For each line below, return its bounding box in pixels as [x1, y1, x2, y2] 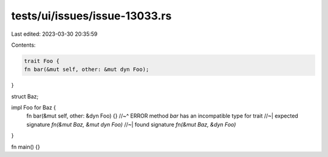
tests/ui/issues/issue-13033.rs [11, 9, 172, 22]
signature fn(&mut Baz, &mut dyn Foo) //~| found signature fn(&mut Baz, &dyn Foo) [26, 121, 236, 128]
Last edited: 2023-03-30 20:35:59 [11, 30, 98, 38]
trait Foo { [24, 58, 60, 64]
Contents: [11, 41, 36, 48]
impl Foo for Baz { [11, 104, 56, 112]
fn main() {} [11, 143, 41, 150]
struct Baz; [11, 93, 39, 100]
